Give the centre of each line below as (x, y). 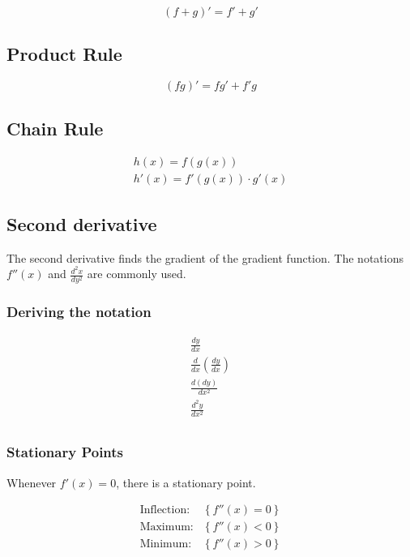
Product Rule (64, 54)
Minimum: (166, 544)
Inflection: (165, 510)
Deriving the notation (79, 312)
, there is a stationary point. (186, 482)
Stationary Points (65, 452)
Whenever (32, 482)
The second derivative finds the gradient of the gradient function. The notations (205, 257)
